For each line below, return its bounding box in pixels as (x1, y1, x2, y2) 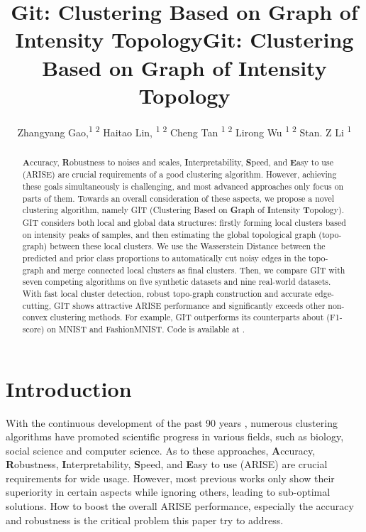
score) (22, 322, 45, 335)
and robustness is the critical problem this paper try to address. (6, 512, 284, 527)
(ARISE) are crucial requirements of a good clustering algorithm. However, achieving (22, 168, 337, 180)
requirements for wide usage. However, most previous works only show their (6, 470, 335, 485)
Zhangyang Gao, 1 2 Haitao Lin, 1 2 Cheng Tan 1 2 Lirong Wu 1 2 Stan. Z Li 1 (17, 122, 352, 139)
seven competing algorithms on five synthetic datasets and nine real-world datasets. (22, 276, 331, 288)
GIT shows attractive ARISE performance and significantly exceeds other (54, 299, 326, 311)
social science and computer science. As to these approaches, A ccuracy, (6, 443, 316, 457)
